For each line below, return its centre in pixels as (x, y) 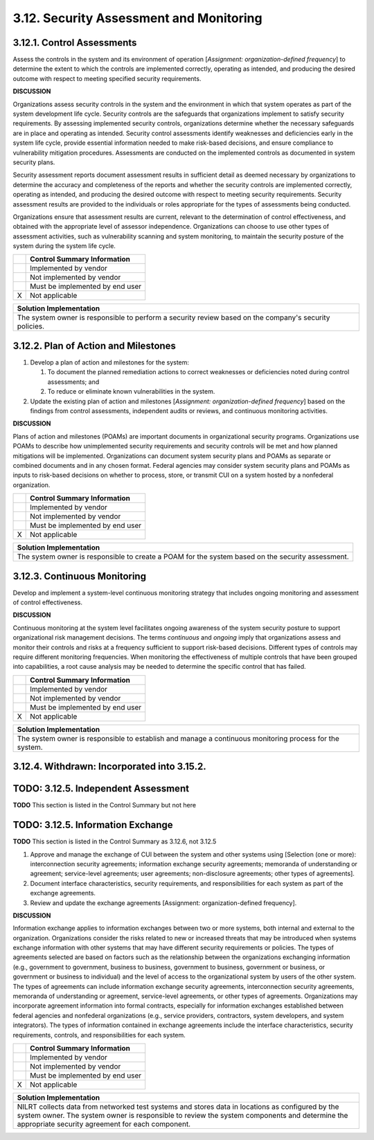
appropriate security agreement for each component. (104, 1124)
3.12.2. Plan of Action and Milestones (95, 345)
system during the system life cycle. (64, 246)
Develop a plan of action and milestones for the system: (110, 362)
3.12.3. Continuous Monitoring (80, 576)
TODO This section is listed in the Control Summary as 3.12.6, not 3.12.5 (115, 841)
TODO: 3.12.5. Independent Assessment (101, 789)
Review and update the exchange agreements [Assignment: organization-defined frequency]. (163, 903)
